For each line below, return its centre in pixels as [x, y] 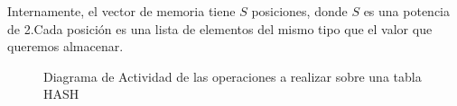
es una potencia [406, 11]
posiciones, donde [299, 11]
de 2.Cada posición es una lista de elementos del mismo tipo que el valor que [220, 28]
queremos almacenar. [65, 46]
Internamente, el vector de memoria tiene [121, 11]
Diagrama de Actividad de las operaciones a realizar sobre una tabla [233, 76]
